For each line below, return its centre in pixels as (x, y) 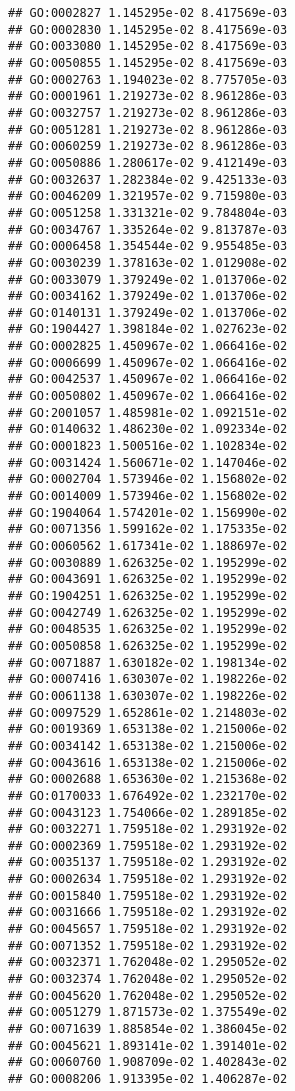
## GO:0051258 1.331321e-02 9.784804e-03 (148, 212)
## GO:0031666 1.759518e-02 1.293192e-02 (148, 912)
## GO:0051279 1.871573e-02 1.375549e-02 (148, 1012)
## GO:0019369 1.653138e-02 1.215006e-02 (148, 729)
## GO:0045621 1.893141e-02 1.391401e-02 (148, 1045)
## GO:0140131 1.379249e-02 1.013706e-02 (148, 312)
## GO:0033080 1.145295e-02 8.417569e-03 (148, 46)
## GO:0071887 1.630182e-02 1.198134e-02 (148, 662)
